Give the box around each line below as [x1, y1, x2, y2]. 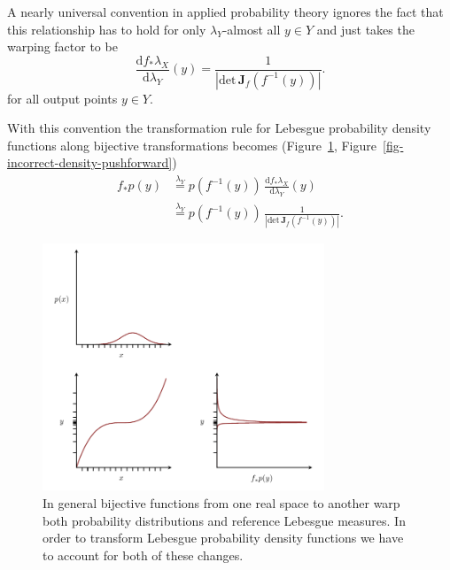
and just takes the [316, 19, 415, 38]
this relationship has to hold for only [7, 19, 206, 38]
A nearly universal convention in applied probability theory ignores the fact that [7, 3, 444, 20]
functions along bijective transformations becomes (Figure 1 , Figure [7, 135, 376, 154]
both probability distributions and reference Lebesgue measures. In [43, 511, 406, 529]
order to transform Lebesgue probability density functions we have [43, 528, 404, 547]
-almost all [222, 19, 281, 38]
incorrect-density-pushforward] [7, 153, 173, 172]
